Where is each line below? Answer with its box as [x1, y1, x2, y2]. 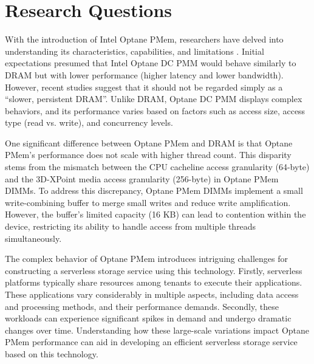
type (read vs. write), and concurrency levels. [5, 116, 173, 129]
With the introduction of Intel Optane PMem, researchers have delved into [5, 33, 284, 46]
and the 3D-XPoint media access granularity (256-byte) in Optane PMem [5, 172, 279, 185]
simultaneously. [5, 232, 62, 244]
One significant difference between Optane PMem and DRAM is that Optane [5, 136, 293, 149]
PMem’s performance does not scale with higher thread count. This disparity [5, 148, 292, 161]
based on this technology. [5, 347, 98, 360]
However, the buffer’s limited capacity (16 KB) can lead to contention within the [5, 208, 306, 221]
